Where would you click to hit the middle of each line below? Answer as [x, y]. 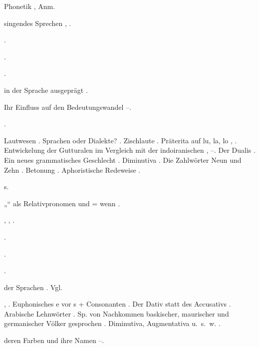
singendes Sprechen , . [38, 23]
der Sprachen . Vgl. [33, 287]
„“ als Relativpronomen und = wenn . [62, 203]
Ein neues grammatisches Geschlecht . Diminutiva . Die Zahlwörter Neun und [123, 160]
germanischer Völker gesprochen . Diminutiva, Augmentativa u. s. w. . [112, 323]
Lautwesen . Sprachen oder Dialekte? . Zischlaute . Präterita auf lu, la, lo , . [121, 140]
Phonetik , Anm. [30, 6]
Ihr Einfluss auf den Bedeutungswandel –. [68, 107]
